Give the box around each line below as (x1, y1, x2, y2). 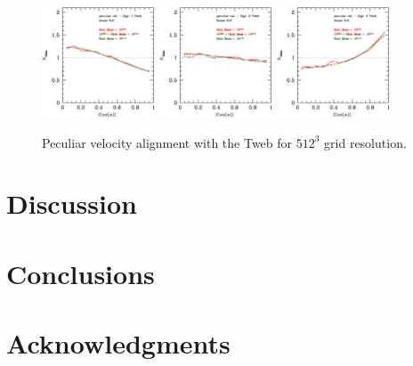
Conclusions (6, 255, 155, 291)
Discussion (6, 185, 137, 222)
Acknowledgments (6, 325, 231, 362)
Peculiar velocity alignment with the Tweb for (42, 133, 293, 151)
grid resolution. (324, 133, 407, 151)
